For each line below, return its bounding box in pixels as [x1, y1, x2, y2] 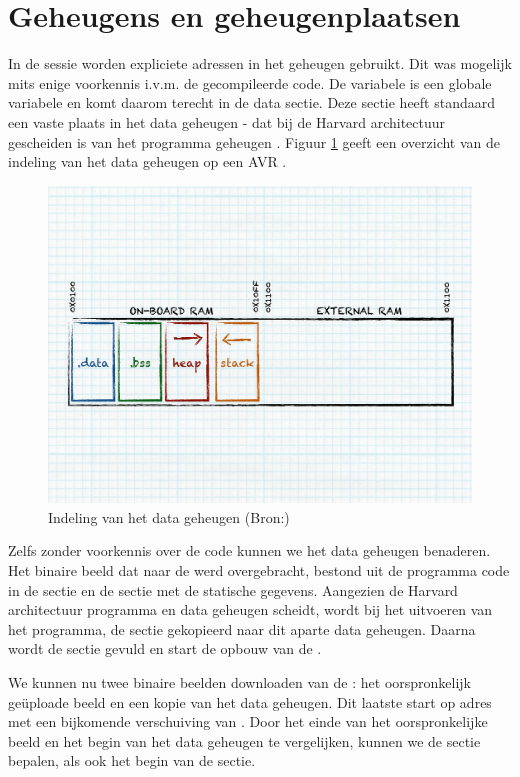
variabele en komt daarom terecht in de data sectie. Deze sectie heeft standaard [8, 92, 496, 113]
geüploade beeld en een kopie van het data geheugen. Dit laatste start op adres [8, 691, 492, 712]
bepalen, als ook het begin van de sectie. [8, 750, 256, 771]
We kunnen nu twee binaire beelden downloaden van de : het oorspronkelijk [8, 672, 472, 693]
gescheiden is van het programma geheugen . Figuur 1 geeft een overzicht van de [8, 131, 501, 152]
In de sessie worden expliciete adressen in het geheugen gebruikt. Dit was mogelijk [8, 53, 512, 74]
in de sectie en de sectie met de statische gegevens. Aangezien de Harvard [8, 579, 458, 600]
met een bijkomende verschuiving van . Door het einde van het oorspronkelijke [8, 711, 488, 732]
